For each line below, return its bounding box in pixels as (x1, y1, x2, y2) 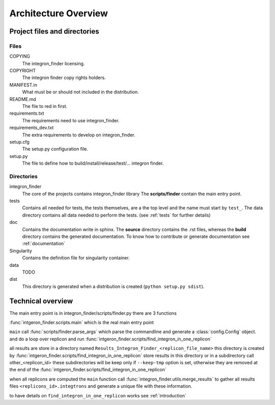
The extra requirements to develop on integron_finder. (22, 131, 135, 138)
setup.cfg (9, 139, 30, 145)
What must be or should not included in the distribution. (22, 89, 139, 95)
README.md (9, 96, 37, 102)
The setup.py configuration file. (22, 146, 89, 152)
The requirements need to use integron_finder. (22, 117, 120, 123)
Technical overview (9, 296, 73, 305)
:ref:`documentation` (22, 240, 66, 247)
